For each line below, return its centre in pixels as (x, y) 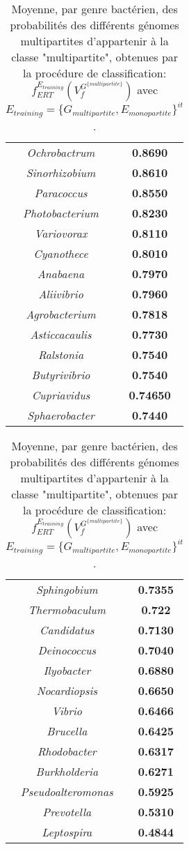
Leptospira (67, 832)
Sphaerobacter (61, 415)
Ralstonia (61, 354)
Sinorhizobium (61, 172)
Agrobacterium (61, 314)
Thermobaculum (67, 609)
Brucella (67, 731)
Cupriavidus (61, 395)
